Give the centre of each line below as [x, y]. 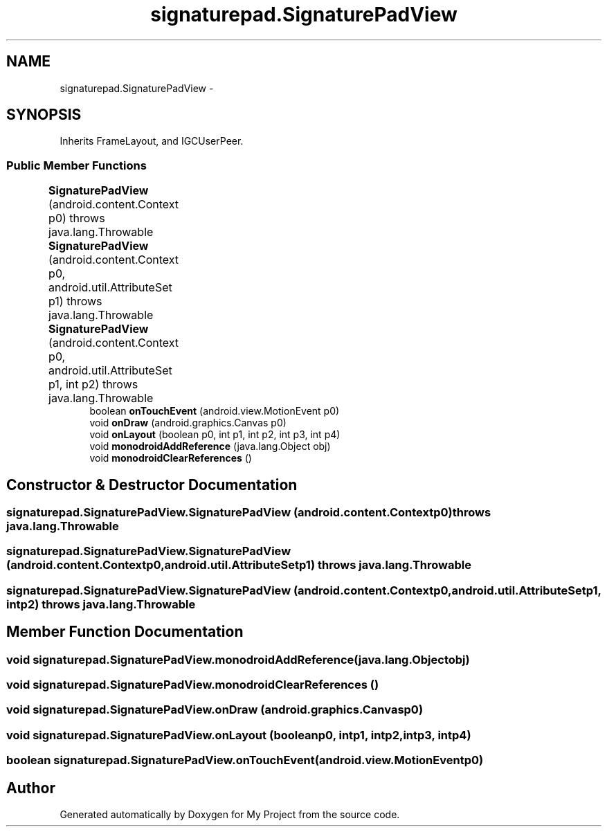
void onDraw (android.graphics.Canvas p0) [188, 423]
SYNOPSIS [44, 115]
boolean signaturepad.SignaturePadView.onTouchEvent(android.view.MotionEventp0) [245, 760]
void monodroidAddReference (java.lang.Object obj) [210, 446]
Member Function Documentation [125, 632]
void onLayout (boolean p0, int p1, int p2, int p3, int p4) [215, 435]
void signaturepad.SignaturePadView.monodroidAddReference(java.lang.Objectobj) [238, 659]
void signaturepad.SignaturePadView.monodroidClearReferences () [193, 685]
